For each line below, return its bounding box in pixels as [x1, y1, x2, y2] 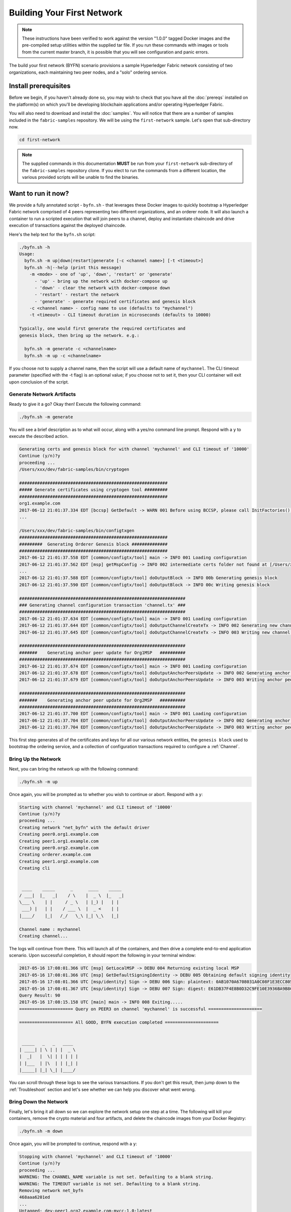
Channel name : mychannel [19, 926, 81, 932]
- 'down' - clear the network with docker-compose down [34, 285, 170, 290]
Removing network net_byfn [19, 1188, 83, 1193]
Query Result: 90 [19, 992, 61, 998]
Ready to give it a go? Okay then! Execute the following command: [9, 401, 142, 407]
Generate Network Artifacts [9, 391, 76, 398]
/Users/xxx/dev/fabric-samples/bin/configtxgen [19, 527, 134, 533]
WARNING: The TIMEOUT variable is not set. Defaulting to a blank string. [19, 1181, 201, 1186]
